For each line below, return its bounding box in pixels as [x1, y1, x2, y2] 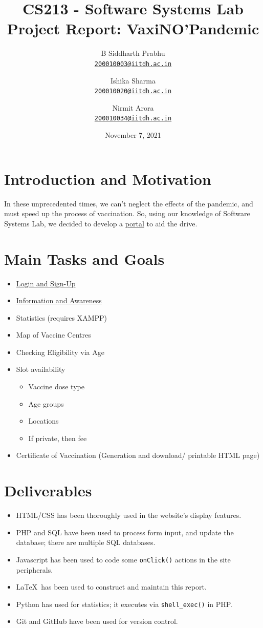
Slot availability [16, 364, 65, 374]
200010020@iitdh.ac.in [94, 88, 172, 95]
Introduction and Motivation [4, 168, 211, 189]
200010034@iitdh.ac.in [94, 115, 172, 122]
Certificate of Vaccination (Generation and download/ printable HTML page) [16, 450, 260, 460]
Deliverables [4, 480, 92, 501]
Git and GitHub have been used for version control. [16, 616, 178, 626]
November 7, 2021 [105, 130, 161, 140]
